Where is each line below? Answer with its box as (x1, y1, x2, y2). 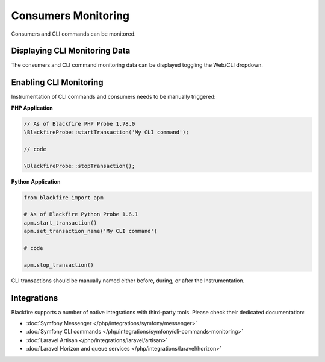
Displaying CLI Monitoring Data (11, 46, 131, 56)
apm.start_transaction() (23, 219, 97, 226)
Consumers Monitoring (11, 9, 130, 22)
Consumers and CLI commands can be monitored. (11, 30, 136, 37)
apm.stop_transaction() (23, 261, 94, 268)
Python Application (11, 178, 61, 185)
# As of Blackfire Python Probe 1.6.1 (23, 211, 138, 218)
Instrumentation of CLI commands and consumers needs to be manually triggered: (11, 93, 216, 101)
